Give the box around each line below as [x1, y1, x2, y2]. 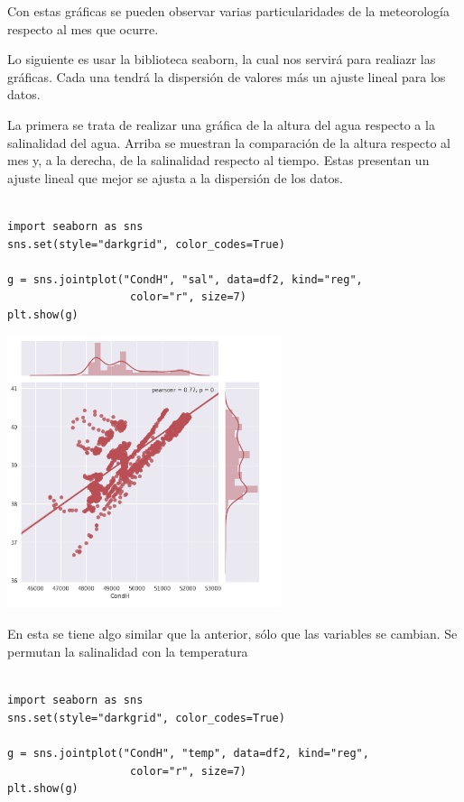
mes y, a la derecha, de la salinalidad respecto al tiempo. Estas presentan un [7, 151, 430, 170]
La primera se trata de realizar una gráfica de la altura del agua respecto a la [7, 115, 435, 134]
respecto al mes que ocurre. [7, 19, 159, 38]
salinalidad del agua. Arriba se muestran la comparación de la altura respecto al [7, 133, 450, 152]
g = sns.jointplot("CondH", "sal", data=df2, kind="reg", [7, 272, 363, 286]
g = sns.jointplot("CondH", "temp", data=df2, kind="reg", [7, 747, 369, 761]
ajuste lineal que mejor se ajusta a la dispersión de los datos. [7, 168, 343, 187]
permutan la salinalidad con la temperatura [7, 642, 248, 661]
